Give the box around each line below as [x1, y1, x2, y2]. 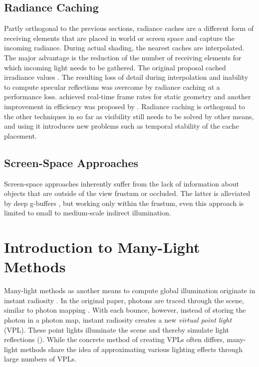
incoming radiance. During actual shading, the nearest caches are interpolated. [4, 42, 245, 53]
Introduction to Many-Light [4, 237, 200, 257]
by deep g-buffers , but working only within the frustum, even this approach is [4, 197, 244, 208]
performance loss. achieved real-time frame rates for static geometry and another [4, 91, 251, 102]
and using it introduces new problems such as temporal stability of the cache [4, 121, 239, 131]
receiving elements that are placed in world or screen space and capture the [4, 32, 235, 43]
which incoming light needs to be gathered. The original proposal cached [4, 62, 226, 72]
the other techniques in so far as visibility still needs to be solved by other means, [4, 111, 254, 121]
